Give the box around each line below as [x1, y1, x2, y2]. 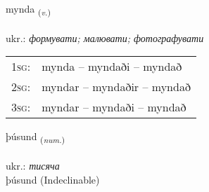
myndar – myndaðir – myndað [42, 78, 191, 95]
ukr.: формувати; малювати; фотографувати [6, 30, 204, 45]
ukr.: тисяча [6, 158, 60, 173]
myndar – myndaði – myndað [42, 99, 186, 116]
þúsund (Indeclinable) [6, 172, 100, 186]
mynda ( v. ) [6, 1, 51, 18]
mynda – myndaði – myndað [42, 58, 182, 75]
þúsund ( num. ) [6, 129, 65, 146]
